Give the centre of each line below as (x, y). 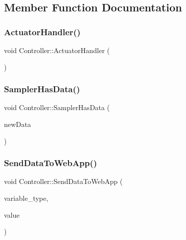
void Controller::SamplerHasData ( (57, 107)
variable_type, (26, 198)
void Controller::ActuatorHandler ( (57, 50)
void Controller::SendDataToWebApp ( (63, 181)
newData (18, 124)
